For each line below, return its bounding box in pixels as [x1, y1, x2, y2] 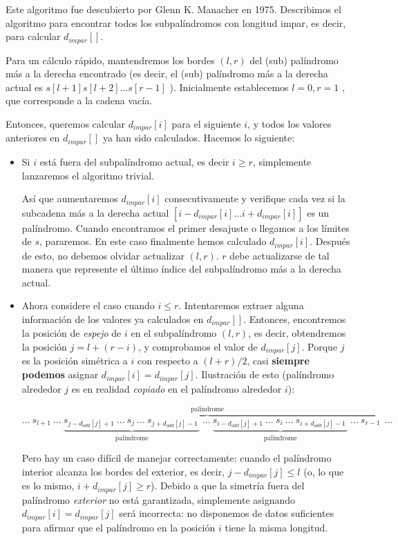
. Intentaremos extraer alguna [178, 298, 304, 313]
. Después [310, 234, 350, 248]
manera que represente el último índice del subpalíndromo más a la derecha [21, 262, 341, 276]
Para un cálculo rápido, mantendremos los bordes [6, 52, 215, 67]
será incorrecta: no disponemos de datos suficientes [119, 506, 334, 520]
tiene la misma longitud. [225, 520, 328, 534]
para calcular [6, 29, 61, 43]
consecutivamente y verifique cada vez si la [164, 191, 345, 206]
